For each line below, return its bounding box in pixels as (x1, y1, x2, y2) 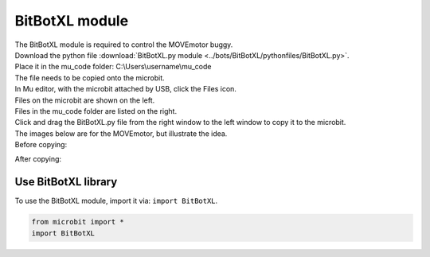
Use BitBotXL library (14, 175, 118, 189)
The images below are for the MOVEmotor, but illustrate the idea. (14, 128, 228, 138)
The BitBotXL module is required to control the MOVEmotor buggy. (14, 40, 233, 49)
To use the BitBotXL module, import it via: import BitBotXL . (14, 196, 218, 206)
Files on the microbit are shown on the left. (14, 95, 155, 105)
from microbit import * (31, 217, 125, 227)
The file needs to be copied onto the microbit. (14, 72, 165, 83)
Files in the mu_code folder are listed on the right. (14, 106, 178, 115)
